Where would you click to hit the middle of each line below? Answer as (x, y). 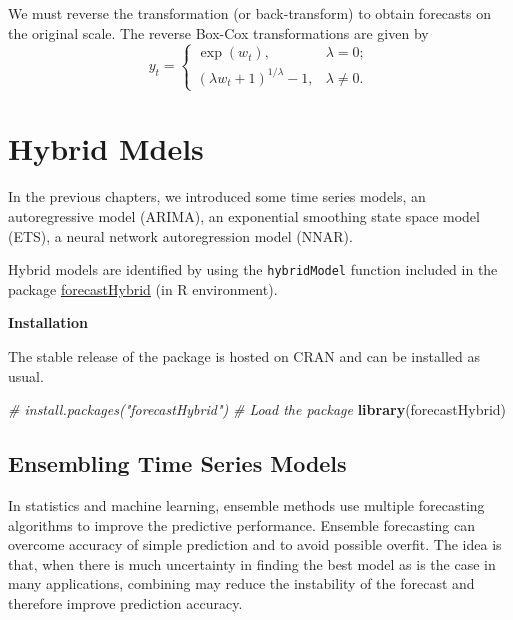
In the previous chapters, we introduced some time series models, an (217, 196)
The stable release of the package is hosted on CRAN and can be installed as (244, 356)
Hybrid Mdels (106, 148)
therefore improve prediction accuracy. (125, 602)
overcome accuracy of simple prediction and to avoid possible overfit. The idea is (255, 544)
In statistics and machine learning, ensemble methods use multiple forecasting (246, 504)
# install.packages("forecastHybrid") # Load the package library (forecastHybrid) (257, 409)
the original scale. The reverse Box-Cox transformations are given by (218, 32)
